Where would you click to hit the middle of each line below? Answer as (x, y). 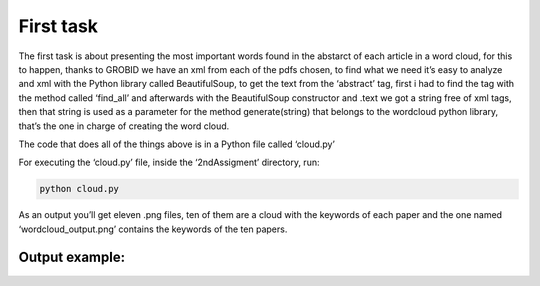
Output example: (71, 257)
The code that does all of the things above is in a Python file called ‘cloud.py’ (176, 144)
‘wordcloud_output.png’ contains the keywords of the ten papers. (153, 229)
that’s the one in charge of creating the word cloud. (124, 126)
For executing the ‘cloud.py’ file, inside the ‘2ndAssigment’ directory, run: (169, 162)
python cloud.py (79, 189)
